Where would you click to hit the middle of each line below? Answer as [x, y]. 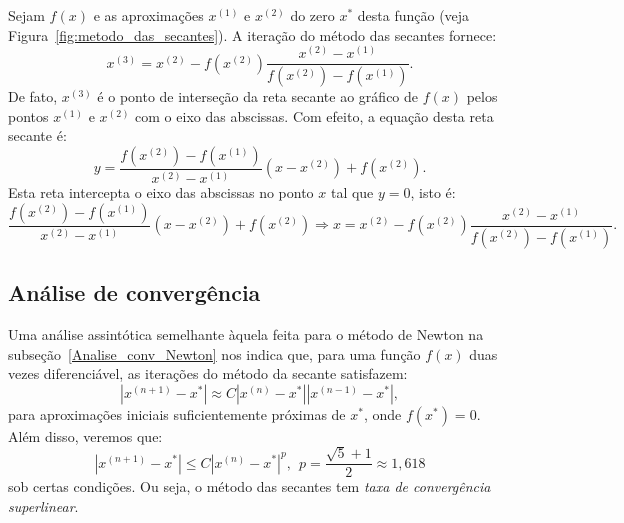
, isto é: [433, 192]
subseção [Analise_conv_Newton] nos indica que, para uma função [214, 353]
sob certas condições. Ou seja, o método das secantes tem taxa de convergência [249, 486]
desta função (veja [413, 15]
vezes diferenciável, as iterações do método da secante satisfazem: [208, 373]
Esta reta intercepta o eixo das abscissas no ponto [161, 192]
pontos [28, 115]
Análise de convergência [134, 292]
